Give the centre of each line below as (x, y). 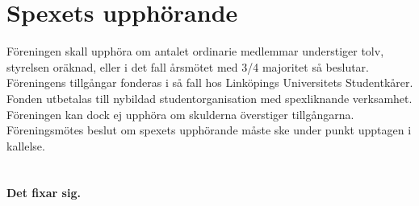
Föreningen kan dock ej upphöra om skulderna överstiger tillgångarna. (180, 114)
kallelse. (26, 145)
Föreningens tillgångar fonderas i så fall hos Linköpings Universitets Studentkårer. (210, 82)
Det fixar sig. (44, 193)
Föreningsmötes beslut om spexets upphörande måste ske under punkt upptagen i (209, 130)
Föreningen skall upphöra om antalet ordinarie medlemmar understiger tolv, (195, 51)
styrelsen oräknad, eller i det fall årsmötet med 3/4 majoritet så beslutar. (188, 66)
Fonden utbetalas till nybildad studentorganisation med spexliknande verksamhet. (209, 98)
